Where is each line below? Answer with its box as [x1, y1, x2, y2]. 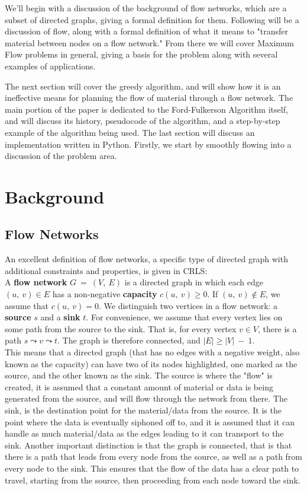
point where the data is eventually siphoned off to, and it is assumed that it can [5, 415, 295, 428]
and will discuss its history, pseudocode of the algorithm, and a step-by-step [5, 114, 280, 127]
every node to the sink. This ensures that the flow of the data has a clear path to [5, 462, 299, 474]
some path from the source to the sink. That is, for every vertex [5, 322, 237, 335]
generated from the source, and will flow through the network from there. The [5, 392, 287, 405]
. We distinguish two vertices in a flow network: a [99, 299, 278, 311]
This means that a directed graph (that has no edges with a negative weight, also [5, 346, 300, 358]
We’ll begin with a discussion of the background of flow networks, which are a [5, 2, 287, 14]
